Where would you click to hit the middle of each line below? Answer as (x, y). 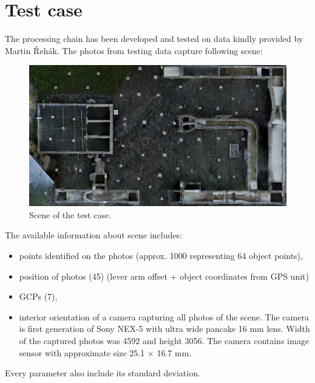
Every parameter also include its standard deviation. (103, 373)
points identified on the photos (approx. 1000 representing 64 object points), (161, 255)
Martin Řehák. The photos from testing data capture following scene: (134, 50)
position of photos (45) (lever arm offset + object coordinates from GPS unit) (164, 276)
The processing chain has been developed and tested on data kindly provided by (154, 39)
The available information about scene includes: (93, 235)
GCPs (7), (38, 296)
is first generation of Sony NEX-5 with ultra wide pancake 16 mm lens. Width (164, 329)
